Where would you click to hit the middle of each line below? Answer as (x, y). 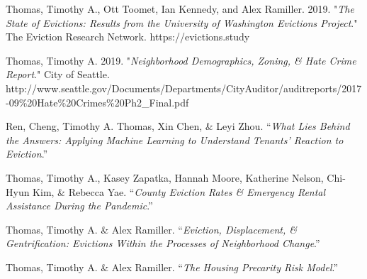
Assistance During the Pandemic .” (79, 206)
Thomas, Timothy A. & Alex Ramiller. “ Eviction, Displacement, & (152, 229)
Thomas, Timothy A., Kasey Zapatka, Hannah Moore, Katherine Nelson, (165, 177)
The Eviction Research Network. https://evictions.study (128, 37)
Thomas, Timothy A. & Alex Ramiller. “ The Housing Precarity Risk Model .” (172, 267)
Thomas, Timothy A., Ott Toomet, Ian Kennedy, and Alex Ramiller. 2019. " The (180, 9)
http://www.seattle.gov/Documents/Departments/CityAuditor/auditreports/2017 (184, 88)
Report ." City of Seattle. (58, 74)
